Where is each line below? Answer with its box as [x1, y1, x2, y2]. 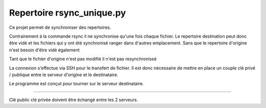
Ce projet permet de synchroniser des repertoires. [9, 24, 111, 30]
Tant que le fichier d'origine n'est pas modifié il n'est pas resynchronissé [9, 56, 157, 62]
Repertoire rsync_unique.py [9, 7, 126, 18]
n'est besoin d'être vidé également [9, 47, 80, 53]
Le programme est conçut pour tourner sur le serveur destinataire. [9, 81, 144, 86]
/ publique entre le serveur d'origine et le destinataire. [9, 71, 118, 78]
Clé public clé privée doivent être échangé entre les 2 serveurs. [9, 97, 138, 103]
